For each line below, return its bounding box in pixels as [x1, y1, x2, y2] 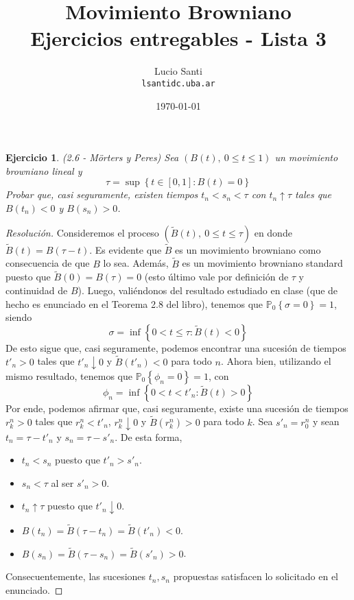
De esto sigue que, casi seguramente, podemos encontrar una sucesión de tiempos [5, 340, 346, 355]
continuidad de [5, 283, 68, 297]
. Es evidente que [89, 242, 162, 256]
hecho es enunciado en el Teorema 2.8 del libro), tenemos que [5, 296, 263, 311]
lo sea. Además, [103, 256, 169, 270]
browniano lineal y [5, 163, 82, 178]
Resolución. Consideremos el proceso [5, 225, 159, 239]
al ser [51, 475, 74, 490]
